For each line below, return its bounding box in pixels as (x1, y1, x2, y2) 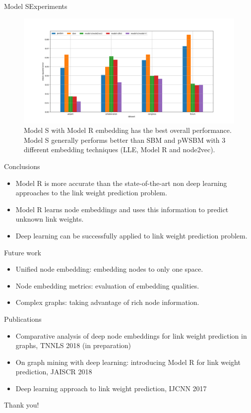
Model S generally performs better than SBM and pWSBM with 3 (24, 134, 226, 145)
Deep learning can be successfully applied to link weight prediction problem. (15, 230, 248, 240)
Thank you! (4, 400, 39, 410)
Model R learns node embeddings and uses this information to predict (15, 204, 229, 214)
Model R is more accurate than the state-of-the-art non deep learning (15, 177, 227, 188)
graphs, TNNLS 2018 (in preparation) (15, 340, 131, 351)
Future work (4, 247, 41, 257)
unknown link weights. (15, 214, 84, 224)
